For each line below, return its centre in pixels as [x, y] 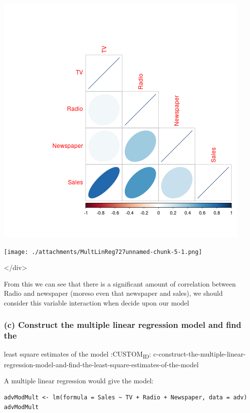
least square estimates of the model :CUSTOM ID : [78, 354]
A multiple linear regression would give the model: [79, 381]
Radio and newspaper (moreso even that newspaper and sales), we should [113, 293]
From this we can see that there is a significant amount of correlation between [120, 283]
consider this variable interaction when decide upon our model [97, 303]
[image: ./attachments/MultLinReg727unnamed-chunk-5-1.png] [103, 252]
